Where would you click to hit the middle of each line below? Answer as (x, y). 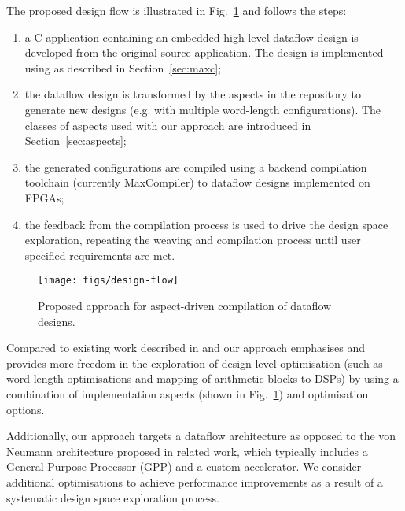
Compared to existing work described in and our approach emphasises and (186, 348)
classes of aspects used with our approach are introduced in (168, 125)
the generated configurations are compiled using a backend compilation (196, 167)
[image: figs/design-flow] (108, 281)
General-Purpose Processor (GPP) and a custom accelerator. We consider (184, 467)
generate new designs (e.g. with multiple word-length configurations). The (203, 109)
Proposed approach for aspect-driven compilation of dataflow (185, 305)
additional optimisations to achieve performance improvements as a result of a (195, 481)
